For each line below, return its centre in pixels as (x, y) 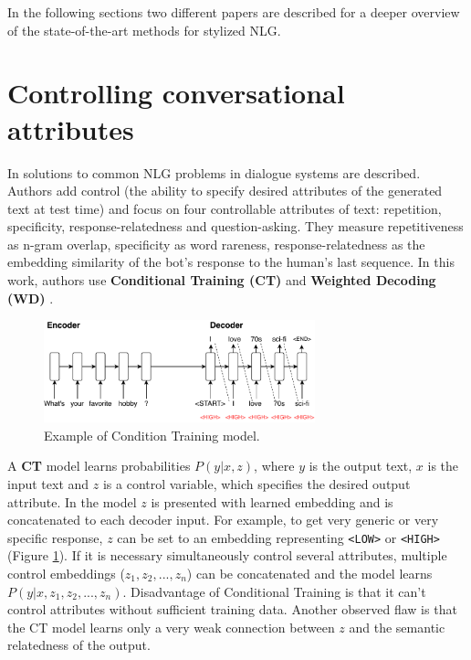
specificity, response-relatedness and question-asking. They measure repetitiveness (235, 226)
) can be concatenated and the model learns (309, 573)
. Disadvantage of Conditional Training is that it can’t (274, 591)
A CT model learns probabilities (99, 466)
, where (274, 466)
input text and (48, 483)
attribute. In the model (72, 501)
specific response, (55, 537)
